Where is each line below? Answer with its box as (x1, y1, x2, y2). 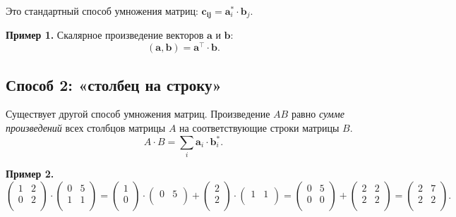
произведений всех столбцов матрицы (6, 120, 166, 135)
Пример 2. (6, 166, 54, 181)
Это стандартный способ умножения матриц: (6, 4, 198, 18)
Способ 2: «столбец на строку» (6, 73, 222, 95)
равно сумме (291, 106, 344, 121)
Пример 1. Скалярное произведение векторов (6, 27, 204, 42)
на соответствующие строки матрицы (179, 120, 340, 135)
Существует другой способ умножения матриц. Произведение (6, 106, 270, 121)
